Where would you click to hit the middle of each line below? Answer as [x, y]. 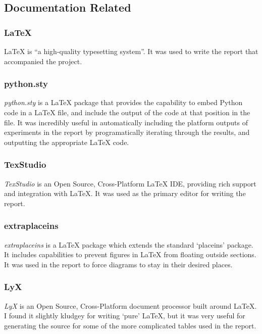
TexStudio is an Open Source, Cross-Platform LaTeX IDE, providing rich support [130, 183]
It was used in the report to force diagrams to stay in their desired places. [118, 264]
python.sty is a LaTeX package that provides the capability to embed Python [123, 102]
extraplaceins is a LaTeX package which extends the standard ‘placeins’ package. [129, 244]
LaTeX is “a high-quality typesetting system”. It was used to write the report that [131, 51]
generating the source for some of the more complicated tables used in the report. [130, 325]
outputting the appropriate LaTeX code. [67, 142]
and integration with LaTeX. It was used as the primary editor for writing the [125, 193]
